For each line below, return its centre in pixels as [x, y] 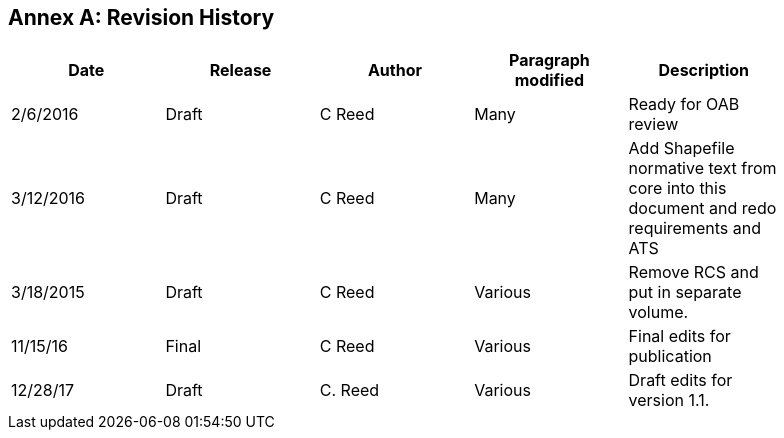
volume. [658, 312]
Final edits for [679, 336]
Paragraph [549, 60]
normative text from [702, 168]
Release [240, 70]
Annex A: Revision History [141, 17]
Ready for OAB [684, 104]
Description [703, 70]
